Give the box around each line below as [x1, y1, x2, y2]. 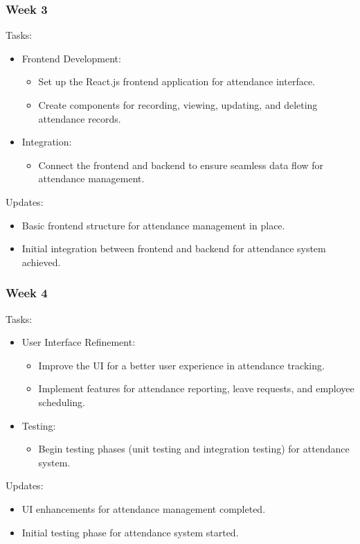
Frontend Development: [21, 51, 121, 65]
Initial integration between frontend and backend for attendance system [21, 241, 326, 256]
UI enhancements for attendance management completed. [21, 501, 266, 516]
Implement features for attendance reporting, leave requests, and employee [38, 381, 354, 396]
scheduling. [38, 394, 85, 409]
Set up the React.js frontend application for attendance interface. [38, 74, 316, 89]
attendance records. [38, 111, 121, 125]
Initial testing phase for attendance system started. [21, 525, 239, 539]
